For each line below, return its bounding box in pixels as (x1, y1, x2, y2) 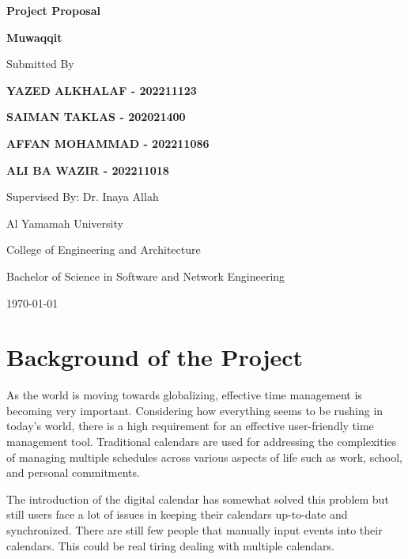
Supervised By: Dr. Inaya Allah (6, 188, 159, 205)
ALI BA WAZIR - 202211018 (6, 161, 169, 178)
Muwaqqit (6, 28, 62, 45)
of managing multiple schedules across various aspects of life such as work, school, (6, 448, 402, 465)
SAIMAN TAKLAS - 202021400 (6, 108, 186, 125)
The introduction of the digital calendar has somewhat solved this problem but (6, 490, 389, 507)
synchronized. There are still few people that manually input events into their (6, 522, 383, 538)
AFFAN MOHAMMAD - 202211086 (6, 134, 210, 151)
